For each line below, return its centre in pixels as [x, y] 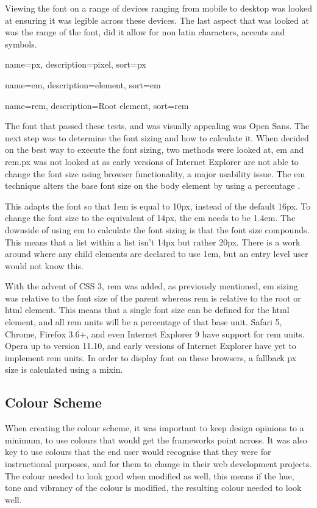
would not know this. [44, 265]
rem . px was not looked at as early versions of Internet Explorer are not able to [152, 161]
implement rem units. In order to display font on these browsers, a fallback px [151, 357]
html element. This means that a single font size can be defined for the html [147, 310]
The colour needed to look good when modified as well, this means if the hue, [150, 475]
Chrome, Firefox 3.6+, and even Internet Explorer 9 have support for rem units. [155, 333]
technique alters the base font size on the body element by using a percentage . [153, 185]
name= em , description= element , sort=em [83, 84]
